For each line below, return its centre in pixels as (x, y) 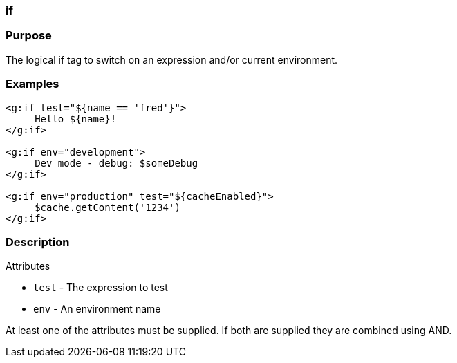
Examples (32, 84)
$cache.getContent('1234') (108, 207)
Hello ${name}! (76, 119)
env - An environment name (97, 309)
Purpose (29, 36)
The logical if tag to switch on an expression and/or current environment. (172, 59)
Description (38, 242)
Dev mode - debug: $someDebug (116, 163)
